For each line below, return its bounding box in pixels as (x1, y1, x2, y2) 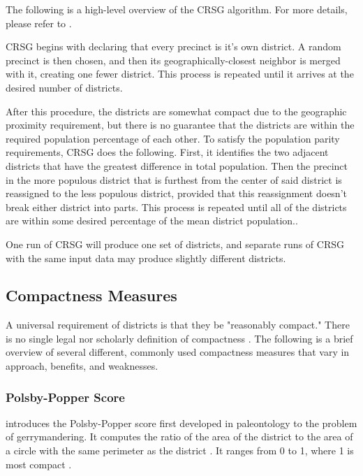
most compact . (6, 456, 72, 471)
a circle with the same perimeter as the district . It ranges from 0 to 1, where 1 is (6, 443, 354, 458)
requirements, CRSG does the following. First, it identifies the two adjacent (6, 145, 329, 159)
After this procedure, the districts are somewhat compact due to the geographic (6, 103, 347, 118)
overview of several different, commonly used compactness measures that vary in (6, 345, 350, 359)
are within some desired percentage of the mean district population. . (6, 213, 298, 228)
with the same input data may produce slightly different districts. (6, 250, 286, 265)
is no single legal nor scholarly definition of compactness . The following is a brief (6, 331, 353, 345)
